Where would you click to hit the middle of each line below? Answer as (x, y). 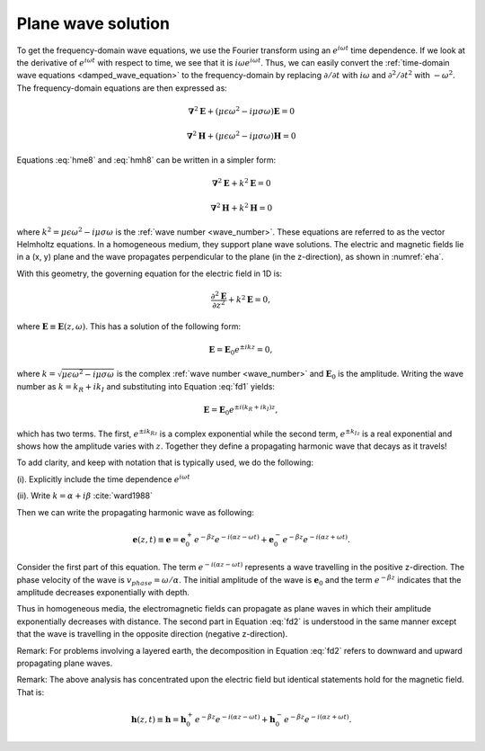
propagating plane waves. (65, 663)
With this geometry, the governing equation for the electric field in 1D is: (150, 273)
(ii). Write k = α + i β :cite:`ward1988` (84, 496)
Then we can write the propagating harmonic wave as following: (136, 512)
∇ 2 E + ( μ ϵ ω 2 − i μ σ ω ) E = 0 (242, 110)
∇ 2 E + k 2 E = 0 (241, 182)
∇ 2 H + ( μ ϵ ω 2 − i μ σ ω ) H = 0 (241, 135)
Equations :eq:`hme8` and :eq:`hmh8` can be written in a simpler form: (146, 160)
